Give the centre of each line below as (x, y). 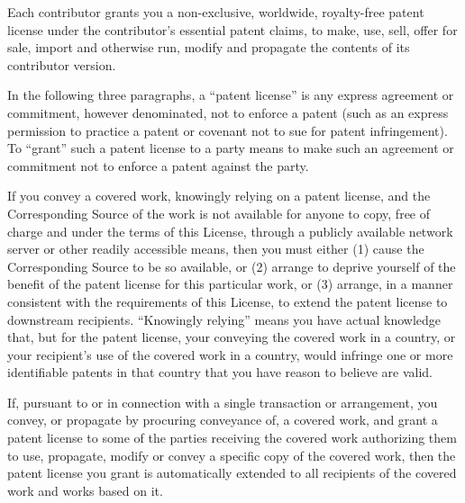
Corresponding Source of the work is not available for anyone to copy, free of (219, 213)
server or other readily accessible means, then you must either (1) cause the (216, 249)
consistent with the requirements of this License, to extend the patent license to (228, 301)
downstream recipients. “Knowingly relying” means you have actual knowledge (224, 319)
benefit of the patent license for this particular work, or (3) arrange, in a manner (230, 284)
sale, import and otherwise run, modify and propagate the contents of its (209, 47)
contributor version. (62, 64)
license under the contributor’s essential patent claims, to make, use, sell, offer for (232, 29)
